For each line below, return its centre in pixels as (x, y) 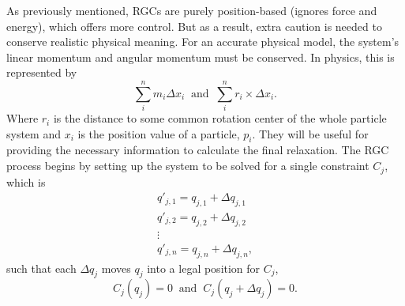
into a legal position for (204, 268)
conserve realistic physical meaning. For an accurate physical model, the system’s (203, 42)
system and (34, 133)
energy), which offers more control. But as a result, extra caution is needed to (194, 26)
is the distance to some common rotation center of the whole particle (220, 118)
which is (26, 181)
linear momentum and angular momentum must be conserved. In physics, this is (201, 57)
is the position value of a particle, (159, 133)
